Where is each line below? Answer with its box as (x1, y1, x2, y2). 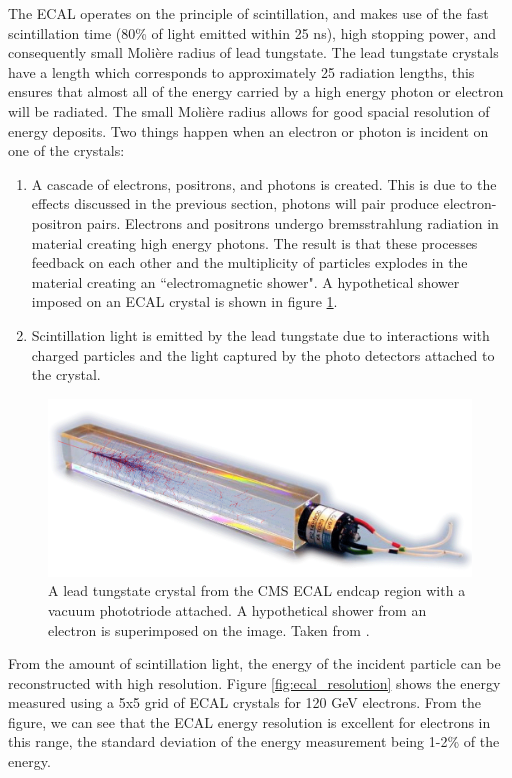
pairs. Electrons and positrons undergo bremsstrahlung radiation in (86, 212, 499, 233)
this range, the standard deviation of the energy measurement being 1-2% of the (8, 731, 500, 752)
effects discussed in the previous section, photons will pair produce (31, 193, 439, 214)
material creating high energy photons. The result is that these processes (31, 232, 478, 253)
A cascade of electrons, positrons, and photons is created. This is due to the (31, 173, 497, 194)
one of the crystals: (8, 140, 125, 161)
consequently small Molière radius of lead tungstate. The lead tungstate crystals (8, 42, 499, 63)
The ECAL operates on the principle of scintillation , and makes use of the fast (8, 3, 489, 23)
